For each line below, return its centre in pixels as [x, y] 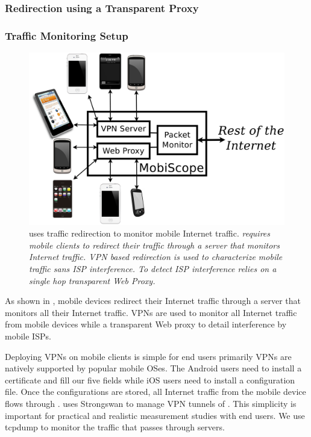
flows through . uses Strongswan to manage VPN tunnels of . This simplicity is [151, 403]
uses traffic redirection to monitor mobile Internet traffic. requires [150, 233]
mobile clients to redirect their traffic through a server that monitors [154, 245]
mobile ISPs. [28, 336]
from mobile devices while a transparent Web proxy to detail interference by [146, 324]
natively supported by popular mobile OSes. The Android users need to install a [153, 368]
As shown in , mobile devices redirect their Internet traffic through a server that [153, 301]
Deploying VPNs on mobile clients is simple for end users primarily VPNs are [148, 356]
